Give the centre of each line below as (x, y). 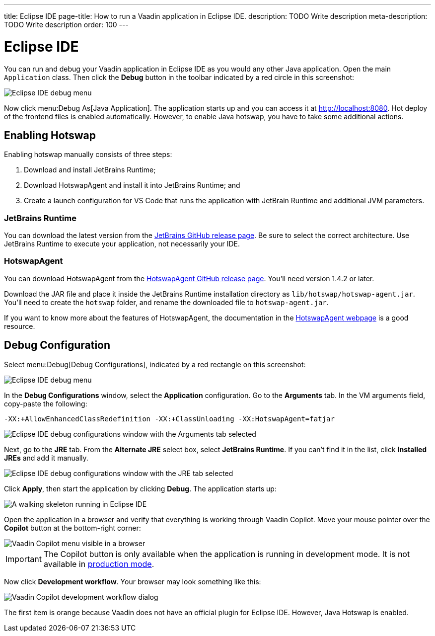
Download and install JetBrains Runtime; (90, 170)
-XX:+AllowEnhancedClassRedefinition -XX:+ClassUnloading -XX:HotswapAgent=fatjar (169, 419)
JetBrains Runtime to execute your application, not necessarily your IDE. (122, 244)
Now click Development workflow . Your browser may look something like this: (133, 581)
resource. (20, 326)
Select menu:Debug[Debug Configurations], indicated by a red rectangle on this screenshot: (155, 364)
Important (24, 559)
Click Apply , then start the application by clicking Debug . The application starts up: (140, 488)
